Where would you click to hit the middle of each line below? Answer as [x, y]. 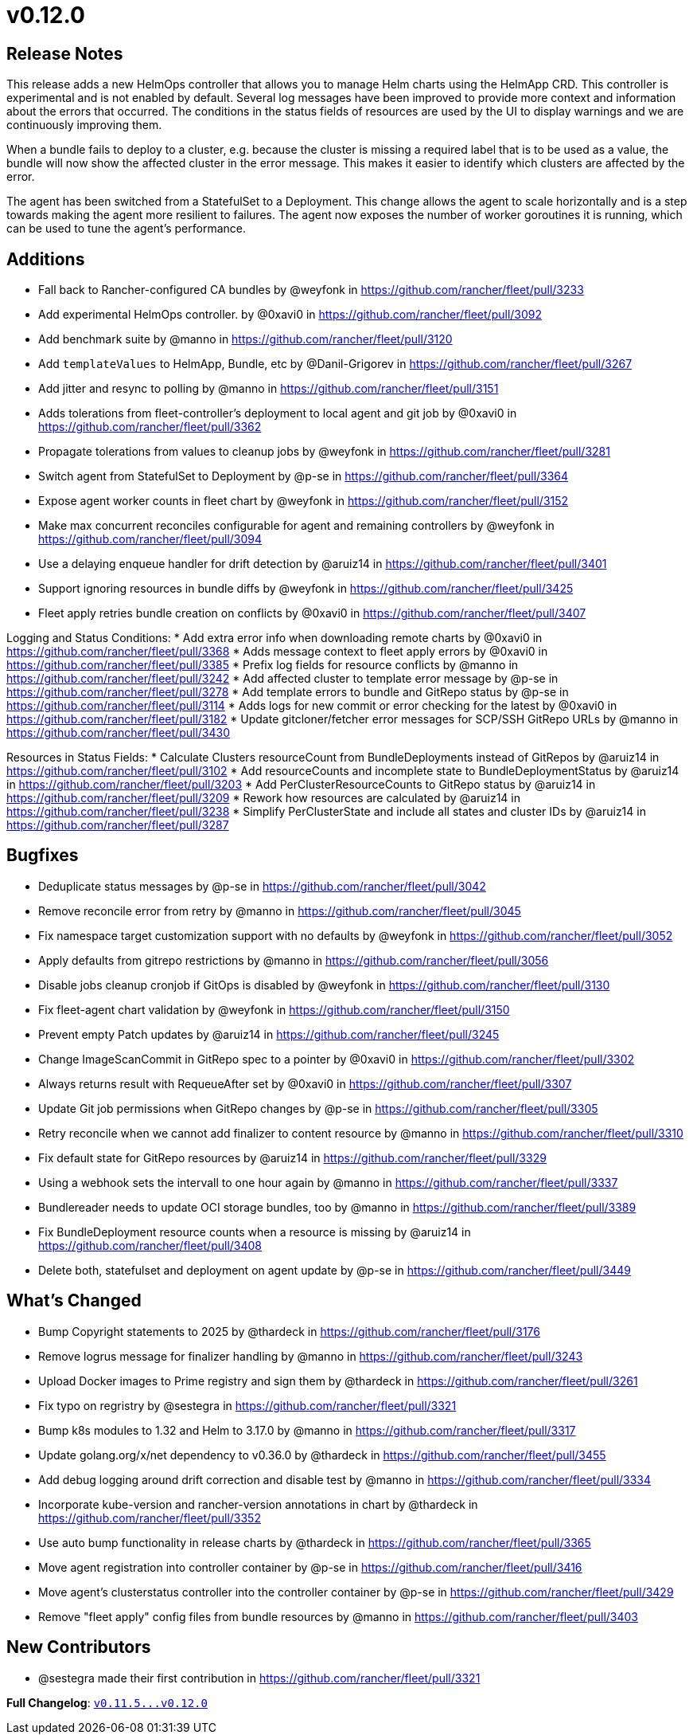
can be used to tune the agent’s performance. [127, 229]
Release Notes [65, 53]
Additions [46, 259]
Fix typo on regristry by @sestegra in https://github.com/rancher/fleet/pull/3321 [247, 1405]
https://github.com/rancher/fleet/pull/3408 [150, 1245]
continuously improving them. [84, 125]
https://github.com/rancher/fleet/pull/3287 [118, 825]
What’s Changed [74, 1301]
